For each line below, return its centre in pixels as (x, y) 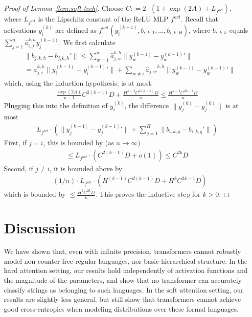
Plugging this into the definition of (56, 105)
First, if (15, 142)
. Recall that (199, 19)
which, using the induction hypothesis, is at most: (79, 82)
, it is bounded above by (86, 168)
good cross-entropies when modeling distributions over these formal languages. (121, 308)
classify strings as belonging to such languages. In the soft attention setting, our (124, 289)
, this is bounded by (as (79, 142)
